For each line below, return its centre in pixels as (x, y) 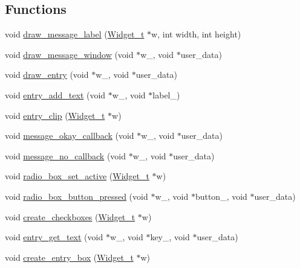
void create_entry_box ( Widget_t (69, 257)
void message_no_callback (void (66, 155)
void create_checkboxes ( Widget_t (70, 216)
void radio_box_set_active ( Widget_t (77, 176)
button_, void (221, 196)
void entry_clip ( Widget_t (55, 115)
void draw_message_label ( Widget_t (75, 34)
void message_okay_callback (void (70, 136)
